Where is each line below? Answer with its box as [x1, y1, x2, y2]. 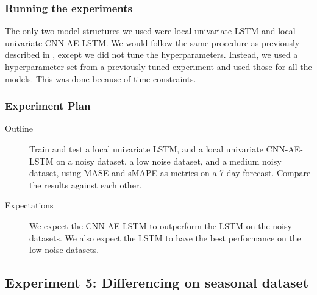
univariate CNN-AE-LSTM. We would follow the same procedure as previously [5, 36, 300, 49]
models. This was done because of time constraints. [5, 72, 196, 85]
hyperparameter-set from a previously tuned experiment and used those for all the [5, 60, 312, 73]
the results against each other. [29, 178, 142, 191]
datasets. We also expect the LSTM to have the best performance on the [29, 231, 301, 244]
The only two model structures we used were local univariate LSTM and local [5, 24, 296, 37]
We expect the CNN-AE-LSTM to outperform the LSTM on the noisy [29, 219, 292, 232]
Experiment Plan [5, 98, 91, 113]
